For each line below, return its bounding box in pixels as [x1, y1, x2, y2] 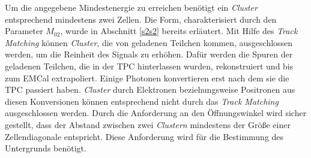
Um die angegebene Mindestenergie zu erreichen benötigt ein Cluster [5, 1, 258, 13]
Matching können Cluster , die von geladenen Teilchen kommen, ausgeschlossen [5, 36, 293, 48]
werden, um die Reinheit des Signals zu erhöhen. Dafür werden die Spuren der [5, 48, 293, 60]
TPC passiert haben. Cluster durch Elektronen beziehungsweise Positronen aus [5, 83, 295, 96]
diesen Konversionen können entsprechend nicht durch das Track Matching [5, 95, 279, 107]
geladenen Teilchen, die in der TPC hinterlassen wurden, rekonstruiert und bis [5, 59, 294, 72]
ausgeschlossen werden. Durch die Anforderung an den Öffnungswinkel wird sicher [5, 107, 307, 119]
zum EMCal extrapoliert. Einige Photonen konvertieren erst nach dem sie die [5, 71, 289, 84]
